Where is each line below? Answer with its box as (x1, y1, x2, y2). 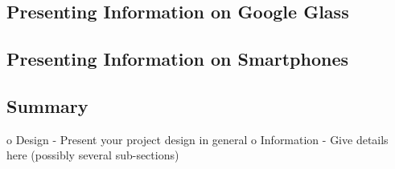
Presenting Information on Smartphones (6, 46, 349, 71)
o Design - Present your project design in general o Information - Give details (6, 131, 389, 147)
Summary (6, 93, 88, 118)
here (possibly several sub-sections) (6, 147, 179, 163)
